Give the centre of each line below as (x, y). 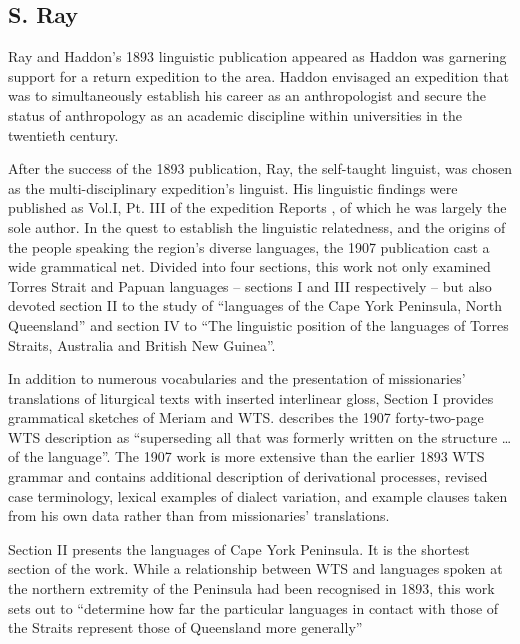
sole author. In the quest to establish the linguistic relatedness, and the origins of (257, 226)
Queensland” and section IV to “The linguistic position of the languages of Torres (258, 324)
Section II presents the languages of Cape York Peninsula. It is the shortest (239, 548)
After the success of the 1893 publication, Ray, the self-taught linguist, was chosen (260, 168)
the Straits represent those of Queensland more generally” (185, 627)
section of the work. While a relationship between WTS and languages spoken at (255, 568)
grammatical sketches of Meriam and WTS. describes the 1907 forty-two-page (246, 417)
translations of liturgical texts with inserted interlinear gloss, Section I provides (251, 397)
